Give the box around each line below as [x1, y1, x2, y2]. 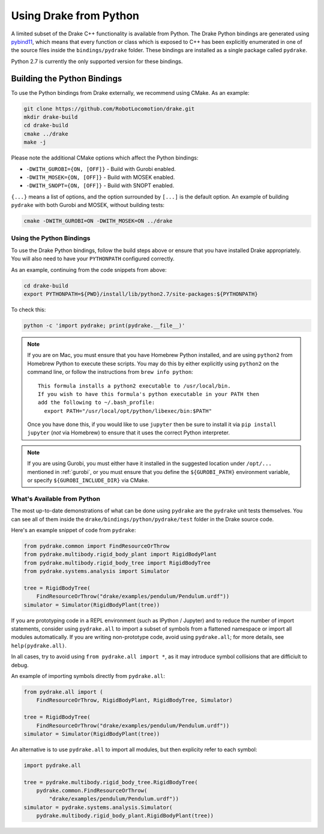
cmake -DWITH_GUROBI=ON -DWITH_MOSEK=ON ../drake [23, 218, 173, 224]
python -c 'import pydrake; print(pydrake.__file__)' [23, 322, 185, 329]
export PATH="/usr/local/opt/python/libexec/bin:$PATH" [44, 407, 212, 414]
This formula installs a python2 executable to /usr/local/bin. [38, 382, 231, 389]
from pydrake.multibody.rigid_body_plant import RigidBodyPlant [23, 551, 217, 558]
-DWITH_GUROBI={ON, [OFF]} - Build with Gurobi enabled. [26, 165, 176, 172]
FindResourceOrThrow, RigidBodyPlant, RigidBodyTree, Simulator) [36, 697, 233, 704]
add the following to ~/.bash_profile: [38, 399, 155, 406]
